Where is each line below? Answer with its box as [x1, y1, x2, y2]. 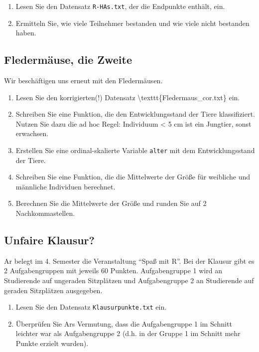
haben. [15, 27, 36, 38]
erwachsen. [15, 128, 49, 139]
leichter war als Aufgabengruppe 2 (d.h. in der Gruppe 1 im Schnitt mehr [15, 328, 241, 339]
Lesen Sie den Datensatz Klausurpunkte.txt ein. [15, 302, 167, 312]
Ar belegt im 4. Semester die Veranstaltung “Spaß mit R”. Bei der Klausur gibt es [4, 255, 255, 266]
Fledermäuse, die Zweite [4, 52, 132, 67]
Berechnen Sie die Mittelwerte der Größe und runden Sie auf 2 [15, 198, 207, 208]
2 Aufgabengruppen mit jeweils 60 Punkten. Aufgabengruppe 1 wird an [4, 265, 222, 276]
